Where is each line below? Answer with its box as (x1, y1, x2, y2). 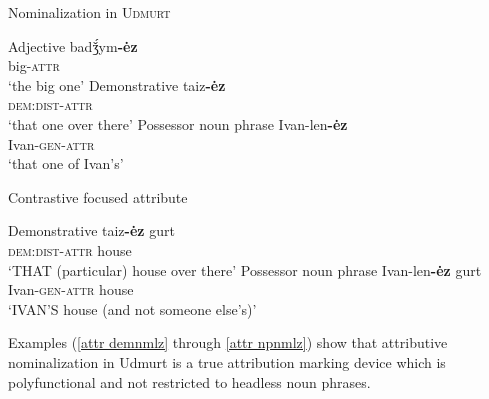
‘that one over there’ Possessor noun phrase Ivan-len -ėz (8, 113, 348, 134)
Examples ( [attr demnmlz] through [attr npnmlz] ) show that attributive (8, 332, 448, 353)
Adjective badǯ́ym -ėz (8, 35, 138, 56)
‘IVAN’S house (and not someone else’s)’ (8, 298, 257, 319)
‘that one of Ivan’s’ (8, 153, 124, 174)
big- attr (8, 55, 60, 76)
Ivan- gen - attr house (8, 279, 134, 300)
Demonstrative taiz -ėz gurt (8, 220, 175, 241)
